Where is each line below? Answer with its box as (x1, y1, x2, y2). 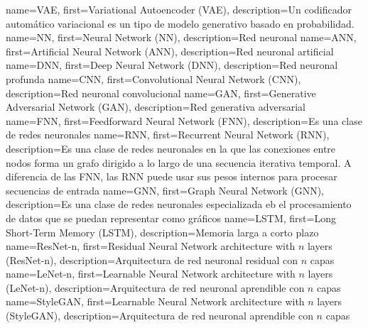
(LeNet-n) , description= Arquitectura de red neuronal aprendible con (6, 280, 305, 295)
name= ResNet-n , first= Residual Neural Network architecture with (6, 239, 296, 253)
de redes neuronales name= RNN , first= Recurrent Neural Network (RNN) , (6, 127, 330, 142)
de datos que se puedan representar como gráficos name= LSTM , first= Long (6, 210, 336, 225)
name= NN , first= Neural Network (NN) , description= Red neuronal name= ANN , (6, 30, 357, 45)
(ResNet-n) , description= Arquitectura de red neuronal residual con (6, 252, 298, 267)
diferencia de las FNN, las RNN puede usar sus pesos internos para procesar (6, 169, 337, 184)
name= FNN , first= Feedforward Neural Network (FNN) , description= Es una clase (6, 113, 362, 128)
